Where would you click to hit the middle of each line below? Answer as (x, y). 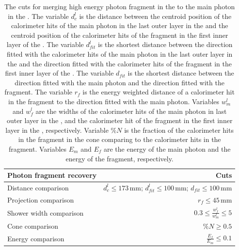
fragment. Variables (38, 148)
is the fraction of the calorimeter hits (179, 130)
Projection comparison (41, 199)
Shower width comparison (46, 212)
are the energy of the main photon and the (167, 148)
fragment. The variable (39, 92)
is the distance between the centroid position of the (155, 16)
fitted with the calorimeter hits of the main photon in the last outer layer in (119, 54)
